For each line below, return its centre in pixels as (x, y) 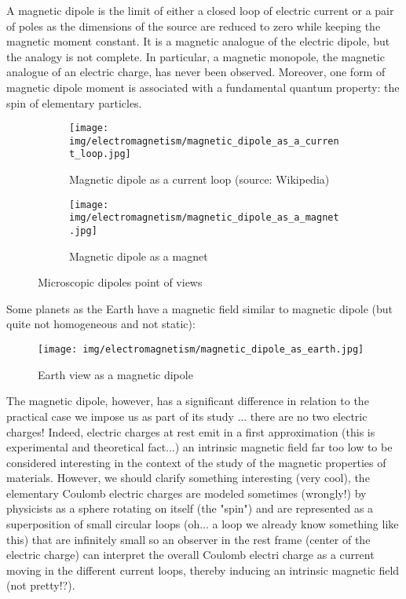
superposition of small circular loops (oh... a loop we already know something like (203, 524)
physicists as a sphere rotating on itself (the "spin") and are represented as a (190, 508)
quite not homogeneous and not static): (101, 324)
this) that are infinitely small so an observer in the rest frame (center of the (188, 539)
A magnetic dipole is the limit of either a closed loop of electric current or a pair (200, 10)
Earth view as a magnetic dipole (115, 374)
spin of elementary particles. (74, 102)
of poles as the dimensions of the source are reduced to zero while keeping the (194, 26)
